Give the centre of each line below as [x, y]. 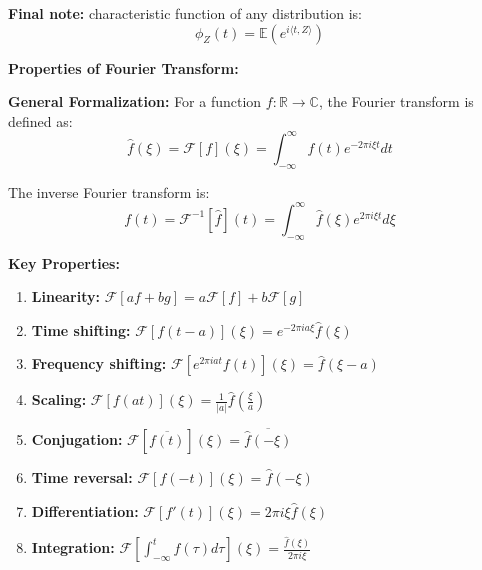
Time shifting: [81, 329]
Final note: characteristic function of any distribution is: [185, 13]
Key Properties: [64, 262]
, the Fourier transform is [396, 101]
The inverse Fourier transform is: [109, 191]
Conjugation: [77, 439]
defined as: [40, 120]
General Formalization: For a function [135, 101]
